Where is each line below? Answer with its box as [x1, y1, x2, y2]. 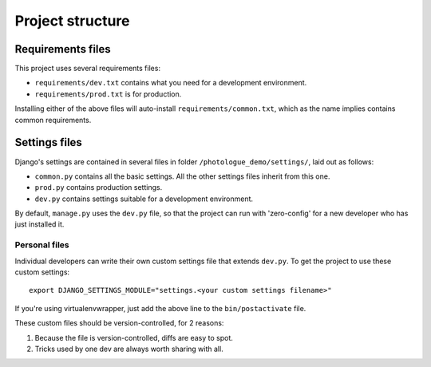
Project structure [14, 12, 130, 30]
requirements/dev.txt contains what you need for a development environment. [34, 78, 307, 88]
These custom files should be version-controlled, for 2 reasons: [14, 318, 224, 328]
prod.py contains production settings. [34, 183, 163, 192]
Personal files [14, 239, 69, 251]
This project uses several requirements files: [14, 64, 161, 73]
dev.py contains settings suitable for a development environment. [34, 194, 254, 203]
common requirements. [14, 115, 92, 124]
